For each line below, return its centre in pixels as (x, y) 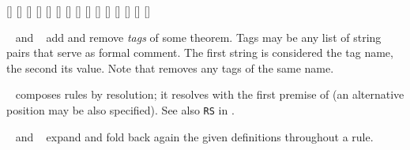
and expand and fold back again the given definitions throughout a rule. (194, 136)
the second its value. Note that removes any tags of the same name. (170, 67)
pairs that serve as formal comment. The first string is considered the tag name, (200, 52)
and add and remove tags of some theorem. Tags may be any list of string (198, 37)
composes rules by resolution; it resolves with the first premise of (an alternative (210, 94)
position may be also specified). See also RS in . (120, 109)
